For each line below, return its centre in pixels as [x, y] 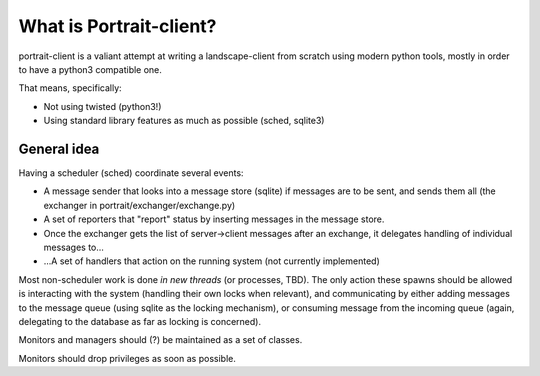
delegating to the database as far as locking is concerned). [140, 321]
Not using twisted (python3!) [102, 106]
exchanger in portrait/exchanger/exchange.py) [139, 205]
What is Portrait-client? [117, 26]
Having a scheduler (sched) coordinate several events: [131, 173]
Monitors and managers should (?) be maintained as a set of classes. [160, 340]
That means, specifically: [70, 88]
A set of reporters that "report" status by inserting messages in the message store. [214, 219]
